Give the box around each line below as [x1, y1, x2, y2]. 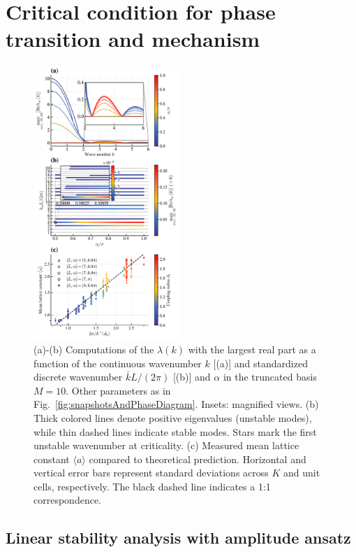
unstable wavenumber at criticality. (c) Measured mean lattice [34, 438, 299, 453]
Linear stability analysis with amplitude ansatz [6, 527, 351, 549]
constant [34, 451, 70, 466]
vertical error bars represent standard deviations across [34, 465, 269, 480]
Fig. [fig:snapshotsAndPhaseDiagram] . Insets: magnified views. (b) [34, 397, 319, 411]
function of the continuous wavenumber [34, 355, 202, 370]
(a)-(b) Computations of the [34, 341, 154, 356]
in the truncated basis [223, 369, 317, 384]
